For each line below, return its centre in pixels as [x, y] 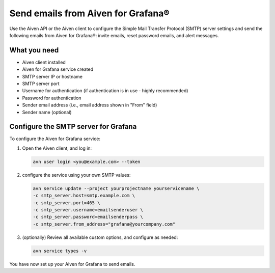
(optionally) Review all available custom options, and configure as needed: [100, 237]
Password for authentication [52, 98]
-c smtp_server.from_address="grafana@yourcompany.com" [104, 224]
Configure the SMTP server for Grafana [73, 127]
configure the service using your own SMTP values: [76, 175]
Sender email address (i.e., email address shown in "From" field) [90, 105]
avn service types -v [60, 251]
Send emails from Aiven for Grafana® [90, 13]
